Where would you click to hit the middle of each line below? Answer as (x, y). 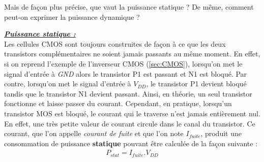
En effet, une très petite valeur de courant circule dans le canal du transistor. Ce (130, 123)
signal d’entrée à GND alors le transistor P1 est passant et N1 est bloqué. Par (126, 73)
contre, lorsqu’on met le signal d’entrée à (68, 84)
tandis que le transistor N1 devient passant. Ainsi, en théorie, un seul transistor (128, 93)
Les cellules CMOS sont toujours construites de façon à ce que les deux (115, 43)
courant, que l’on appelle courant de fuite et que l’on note (94, 133)
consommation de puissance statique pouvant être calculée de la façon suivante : (131, 143)
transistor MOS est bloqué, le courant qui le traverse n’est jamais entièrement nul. (132, 113)
